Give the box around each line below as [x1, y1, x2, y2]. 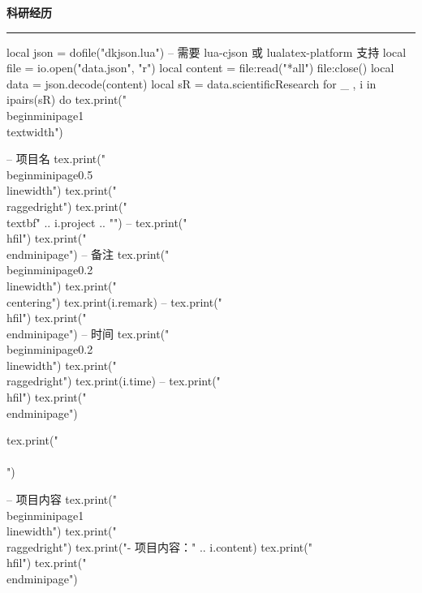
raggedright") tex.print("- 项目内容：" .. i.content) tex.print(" [6, 538, 312, 555]
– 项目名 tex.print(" [6, 150, 105, 167]
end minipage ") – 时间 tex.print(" [6, 324, 170, 342]
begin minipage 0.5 [6, 165, 93, 183]
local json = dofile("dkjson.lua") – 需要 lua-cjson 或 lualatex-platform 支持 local [6, 43, 407, 60]
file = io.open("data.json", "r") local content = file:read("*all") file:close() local [6, 59, 394, 76]
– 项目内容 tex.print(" [6, 491, 117, 508]
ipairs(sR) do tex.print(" [6, 91, 127, 108]
